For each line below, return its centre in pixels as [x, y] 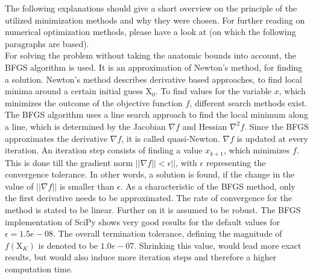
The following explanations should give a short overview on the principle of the [151, 8]
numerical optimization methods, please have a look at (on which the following [150, 32]
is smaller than [87, 186]
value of [19, 186]
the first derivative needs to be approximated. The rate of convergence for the [148, 198]
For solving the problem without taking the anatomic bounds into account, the [151, 55]
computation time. [39, 268]
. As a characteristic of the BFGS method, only [208, 186]
